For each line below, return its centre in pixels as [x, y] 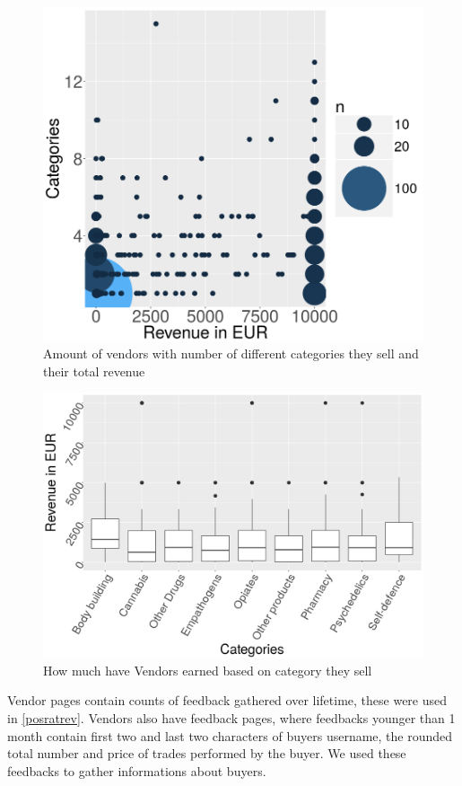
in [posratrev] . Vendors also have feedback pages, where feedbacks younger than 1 [231, 717]
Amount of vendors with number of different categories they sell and [231, 353]
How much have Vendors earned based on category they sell [208, 670]
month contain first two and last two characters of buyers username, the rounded [230, 735]
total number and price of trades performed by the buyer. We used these [207, 753]
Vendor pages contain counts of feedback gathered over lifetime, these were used [227, 700]
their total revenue [94, 371]
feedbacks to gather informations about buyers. [137, 770]
